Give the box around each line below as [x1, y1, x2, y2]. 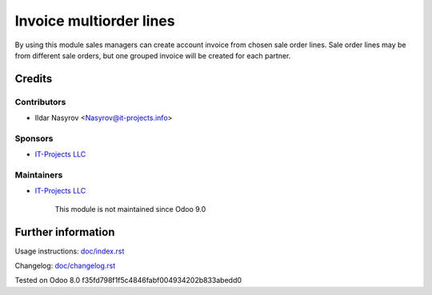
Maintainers [14, 169, 63, 180]
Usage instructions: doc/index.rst [14, 246, 125, 256]
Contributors [14, 96, 66, 107]
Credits [14, 72, 53, 86]
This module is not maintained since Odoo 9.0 [54, 204, 206, 213]
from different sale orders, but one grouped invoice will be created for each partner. [14, 50, 291, 60]
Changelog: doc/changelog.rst [14, 261, 116, 271]
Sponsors [14, 133, 54, 144]
